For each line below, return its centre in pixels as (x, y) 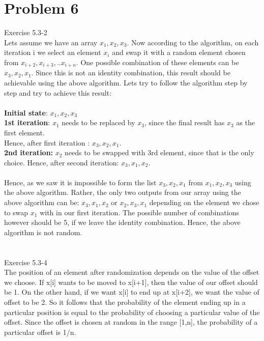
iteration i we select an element (53, 52)
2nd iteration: (29, 152)
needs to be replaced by (98, 122)
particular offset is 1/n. (40, 332)
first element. (24, 132)
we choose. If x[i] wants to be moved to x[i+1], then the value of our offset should (131, 282)
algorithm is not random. (43, 232)
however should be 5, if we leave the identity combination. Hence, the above (122, 222)
